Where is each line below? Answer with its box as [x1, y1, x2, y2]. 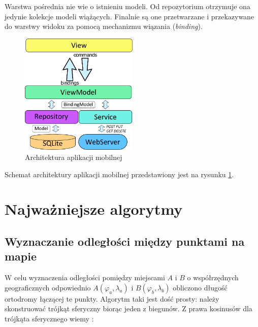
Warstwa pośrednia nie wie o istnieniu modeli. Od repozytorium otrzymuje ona [5, 1, 250, 11]
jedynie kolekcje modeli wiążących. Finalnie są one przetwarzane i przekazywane [5, 11, 254, 21]
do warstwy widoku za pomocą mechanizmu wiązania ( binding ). [5, 21, 203, 31]
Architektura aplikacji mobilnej [25, 152, 122, 162]
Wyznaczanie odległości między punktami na [5, 233, 245, 249]
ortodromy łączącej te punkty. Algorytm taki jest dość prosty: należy [5, 293, 219, 304]
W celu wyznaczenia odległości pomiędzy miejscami [5, 272, 165, 283]
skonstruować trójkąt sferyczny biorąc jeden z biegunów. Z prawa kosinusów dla [5, 303, 252, 314]
